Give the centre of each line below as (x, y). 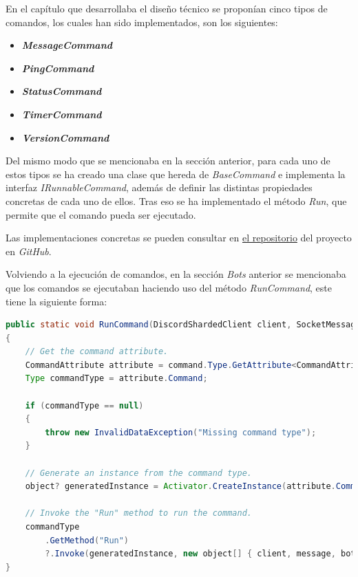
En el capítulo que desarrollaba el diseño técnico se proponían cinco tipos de (167, 8)
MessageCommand (67, 45)
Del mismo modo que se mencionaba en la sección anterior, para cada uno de (168, 161)
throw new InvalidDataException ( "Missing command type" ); (181, 432)
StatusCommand (62, 91)
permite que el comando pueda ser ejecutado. (101, 214)
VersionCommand (65, 137)
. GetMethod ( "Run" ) (87, 540)
